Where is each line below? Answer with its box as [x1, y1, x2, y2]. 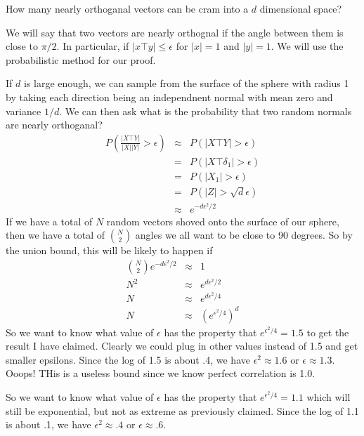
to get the [306, 324, 349, 339]
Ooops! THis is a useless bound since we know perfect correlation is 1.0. [6, 366, 316, 381]
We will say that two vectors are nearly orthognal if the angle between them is [6, 25, 344, 39]
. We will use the [271, 39, 344, 53]
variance [6, 103, 41, 118]
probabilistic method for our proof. [6, 52, 156, 67]
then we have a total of [6, 227, 105, 242]
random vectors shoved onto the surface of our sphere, [106, 213, 339, 228]
